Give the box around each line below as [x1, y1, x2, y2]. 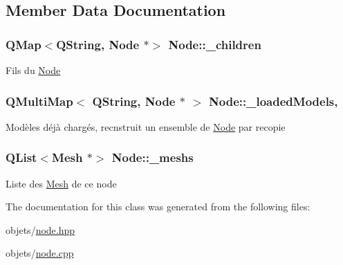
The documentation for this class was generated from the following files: [6, 199, 310, 214]
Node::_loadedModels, [209, 92, 338, 109]
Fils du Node [6, 63, 61, 77]
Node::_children [168, 35, 261, 53]
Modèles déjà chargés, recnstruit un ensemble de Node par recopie [6, 119, 286, 134]
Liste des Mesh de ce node [6, 176, 117, 190]
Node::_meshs [111, 149, 194, 166]
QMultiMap [6, 92, 73, 109]
